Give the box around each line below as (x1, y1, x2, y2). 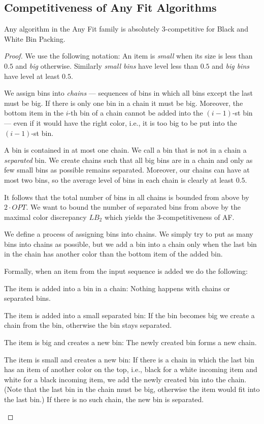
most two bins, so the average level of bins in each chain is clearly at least (4, 174, 234, 185)
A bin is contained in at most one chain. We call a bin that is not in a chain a (4, 145, 247, 155)
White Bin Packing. (4, 33, 65, 44)
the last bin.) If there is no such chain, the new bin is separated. (4, 394, 204, 405)
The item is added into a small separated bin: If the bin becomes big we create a (4, 309, 255, 320)
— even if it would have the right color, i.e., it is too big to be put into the (4, 117, 237, 128)
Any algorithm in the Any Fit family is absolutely (4, 23, 160, 34)
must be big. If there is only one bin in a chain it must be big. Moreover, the (4, 97, 243, 108)
